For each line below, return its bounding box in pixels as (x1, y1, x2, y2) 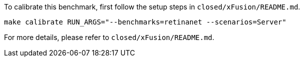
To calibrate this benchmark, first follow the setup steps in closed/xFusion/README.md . (4, 2, 300, 11)
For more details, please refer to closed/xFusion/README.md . (4, 33, 214, 41)
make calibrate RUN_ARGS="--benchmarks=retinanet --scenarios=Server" (4, 18, 286, 26)
